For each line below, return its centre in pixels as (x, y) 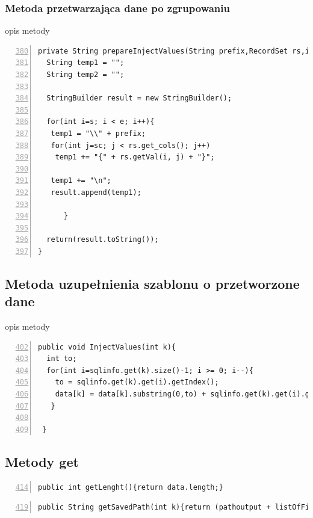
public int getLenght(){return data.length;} (131, 487)
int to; (62, 359)
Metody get (42, 461)
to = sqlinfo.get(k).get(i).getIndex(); (137, 382)
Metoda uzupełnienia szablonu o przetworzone (152, 283)
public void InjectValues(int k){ (107, 347)
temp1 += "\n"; (81, 181)
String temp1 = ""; (85, 63)
